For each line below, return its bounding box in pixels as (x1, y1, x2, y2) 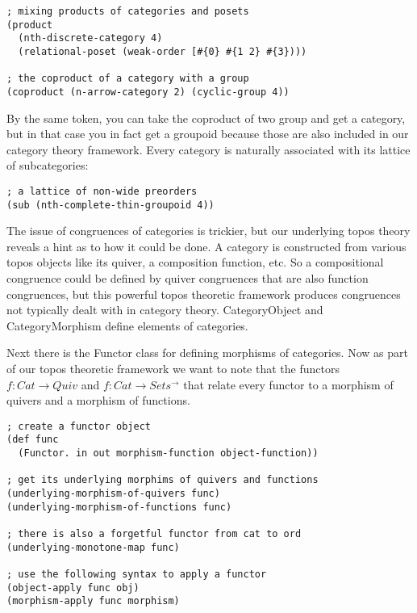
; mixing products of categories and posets (6, 6, 249, 17)
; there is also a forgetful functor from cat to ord (6, 528, 302, 540)
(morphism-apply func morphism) (6, 595, 180, 607)
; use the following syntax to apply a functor (6, 569, 267, 581)
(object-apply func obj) (6, 582, 140, 594)
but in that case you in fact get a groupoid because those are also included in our (6, 125, 409, 142)
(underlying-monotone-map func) (6, 541, 180, 553)
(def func (6, 434, 59, 446)
